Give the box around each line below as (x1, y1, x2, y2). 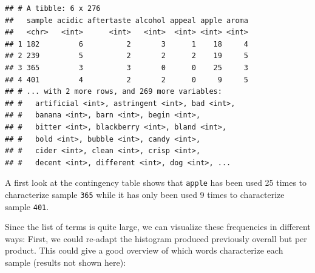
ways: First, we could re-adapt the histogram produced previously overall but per (5, 232, 307, 245)
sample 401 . (5, 200, 49, 212)
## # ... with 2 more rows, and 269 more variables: (5, 87, 222, 96)
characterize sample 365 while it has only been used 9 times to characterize (5, 188, 285, 200)
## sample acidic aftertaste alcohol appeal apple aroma (5, 16, 248, 25)
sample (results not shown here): (5, 256, 126, 269)
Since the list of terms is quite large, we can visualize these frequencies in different (5, 220, 311, 233)
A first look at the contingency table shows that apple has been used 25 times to (5, 176, 307, 189)
